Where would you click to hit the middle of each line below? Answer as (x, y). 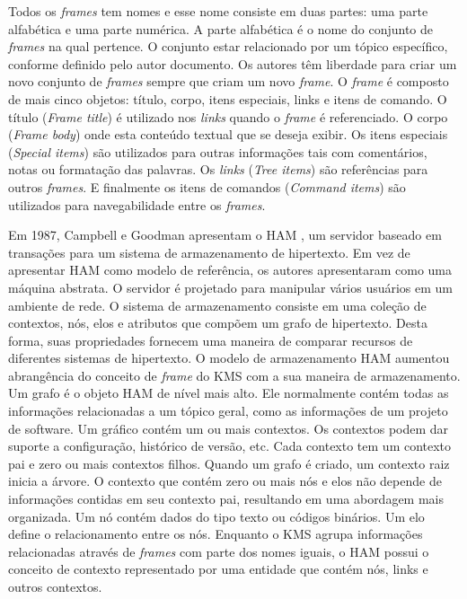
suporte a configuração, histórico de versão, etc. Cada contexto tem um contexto (230, 446)
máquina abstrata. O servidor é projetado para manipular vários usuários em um (231, 287)
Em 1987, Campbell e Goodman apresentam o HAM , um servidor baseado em (225, 235)
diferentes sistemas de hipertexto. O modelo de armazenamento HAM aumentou (229, 358)
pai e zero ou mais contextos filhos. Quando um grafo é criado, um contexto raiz (229, 463)
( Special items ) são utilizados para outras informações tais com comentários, (218, 151)
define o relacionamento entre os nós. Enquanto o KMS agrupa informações (216, 534)
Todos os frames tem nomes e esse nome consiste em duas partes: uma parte (218, 11)
